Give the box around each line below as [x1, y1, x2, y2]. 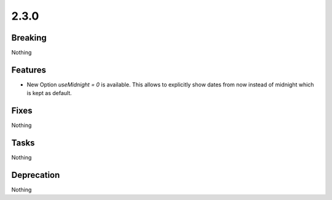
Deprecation [11, 169, 60, 180]
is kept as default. [26, 90, 72, 97]
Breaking [11, 33, 47, 43]
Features [11, 64, 46, 75]
